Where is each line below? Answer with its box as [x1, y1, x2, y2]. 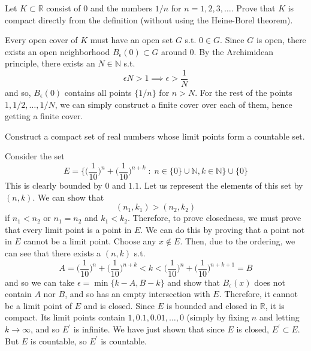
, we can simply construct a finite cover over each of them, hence [55, 98, 292, 110]
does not [254, 276, 285, 288]
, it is [265, 299, 285, 311]
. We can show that [32, 190, 104, 203]
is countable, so [30, 334, 87, 347]
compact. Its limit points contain [5, 311, 125, 323]
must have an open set [90, 34, 173, 46]
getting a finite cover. [5, 110, 83, 122]
